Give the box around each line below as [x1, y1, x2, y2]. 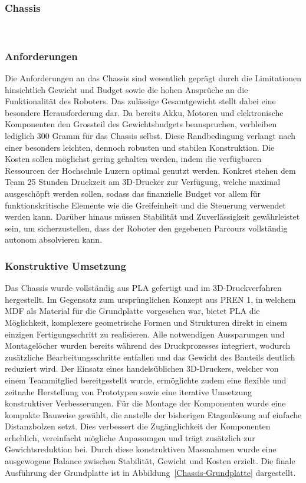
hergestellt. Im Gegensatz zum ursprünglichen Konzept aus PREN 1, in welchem [5, 293, 296, 305]
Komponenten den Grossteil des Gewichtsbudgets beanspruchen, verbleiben [5, 118, 277, 130]
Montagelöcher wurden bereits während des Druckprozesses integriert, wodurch [5, 339, 291, 352]
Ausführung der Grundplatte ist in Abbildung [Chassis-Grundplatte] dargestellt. [5, 466, 296, 478]
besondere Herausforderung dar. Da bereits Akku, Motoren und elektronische [5, 106, 284, 118]
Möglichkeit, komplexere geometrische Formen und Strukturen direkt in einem [5, 316, 287, 328]
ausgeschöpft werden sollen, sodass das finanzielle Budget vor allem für [5, 187, 261, 199]
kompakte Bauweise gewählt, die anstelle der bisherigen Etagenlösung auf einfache [5, 408, 302, 421]
